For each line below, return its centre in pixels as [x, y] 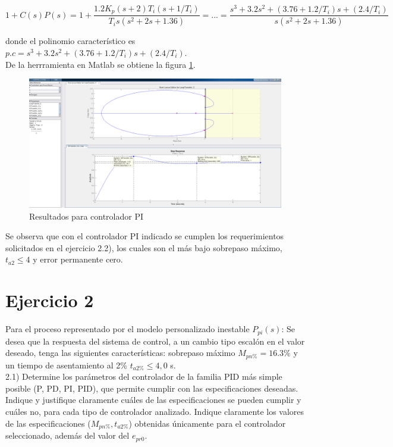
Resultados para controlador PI [87, 216]
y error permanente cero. [78, 259]
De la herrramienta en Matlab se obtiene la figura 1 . [100, 64]
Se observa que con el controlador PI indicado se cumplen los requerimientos [145, 236]
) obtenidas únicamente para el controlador [207, 423]
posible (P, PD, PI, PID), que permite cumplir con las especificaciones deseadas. [152, 388]
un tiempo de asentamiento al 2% [67, 365]
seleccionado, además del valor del [67, 435]
